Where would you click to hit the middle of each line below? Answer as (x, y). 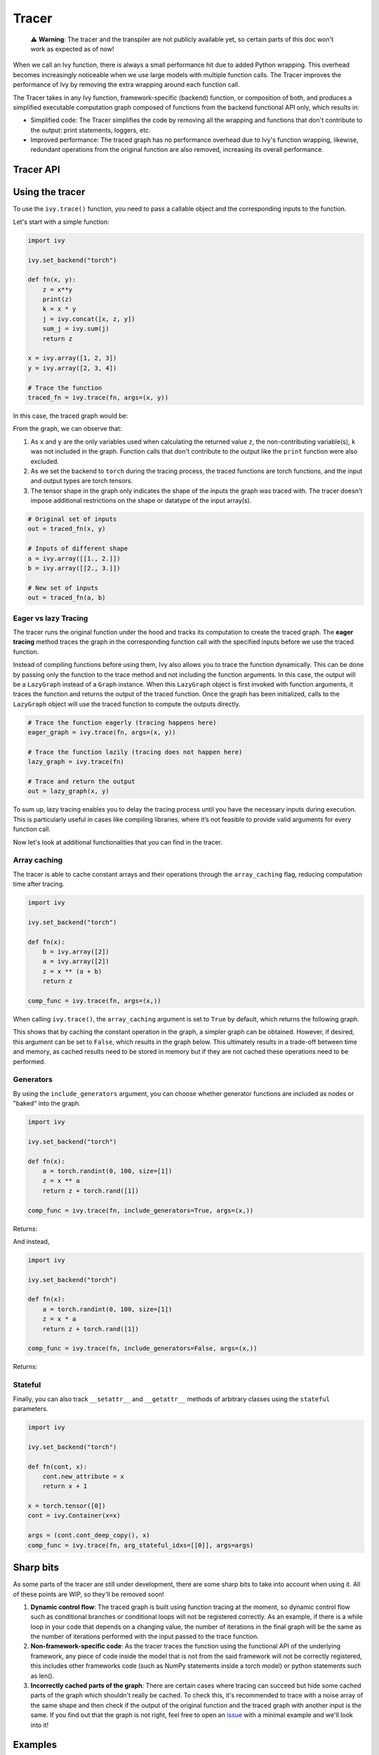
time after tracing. (39, 884)
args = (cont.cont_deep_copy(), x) (89, 1535)
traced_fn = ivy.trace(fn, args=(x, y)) (98, 398)
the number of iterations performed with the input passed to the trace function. (145, 1636)
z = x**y (58, 289)
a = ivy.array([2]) (76, 961)
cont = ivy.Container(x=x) (74, 1516)
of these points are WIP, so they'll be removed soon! (88, 1594)
